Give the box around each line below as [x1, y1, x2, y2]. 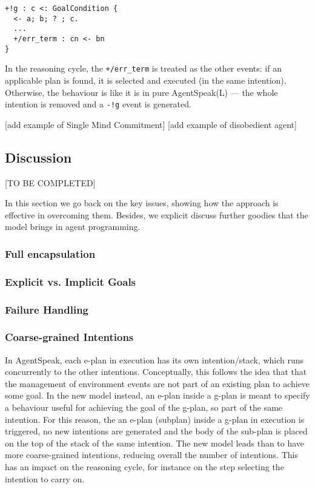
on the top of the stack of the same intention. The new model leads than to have [5, 436, 305, 449]
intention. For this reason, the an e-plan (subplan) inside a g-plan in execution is [5, 413, 305, 425]
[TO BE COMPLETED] [5, 176, 96, 189]
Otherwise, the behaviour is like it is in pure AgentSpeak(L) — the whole [5, 86, 278, 98]
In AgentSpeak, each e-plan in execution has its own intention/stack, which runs [5, 353, 304, 366]
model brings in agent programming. [5, 220, 141, 233]
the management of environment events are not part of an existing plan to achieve [5, 377, 310, 390]
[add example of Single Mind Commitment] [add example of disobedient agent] [5, 118, 297, 130]
